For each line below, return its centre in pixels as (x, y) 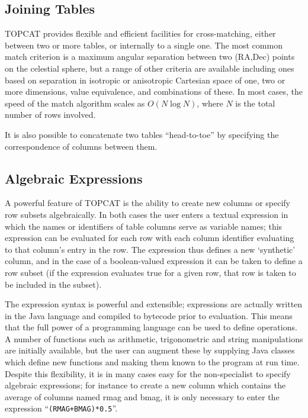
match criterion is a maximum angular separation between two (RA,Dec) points (150, 57)
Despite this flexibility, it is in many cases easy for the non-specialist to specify (148, 373)
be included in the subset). (53, 284)
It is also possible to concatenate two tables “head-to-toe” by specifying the (142, 134)
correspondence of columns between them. (81, 146)
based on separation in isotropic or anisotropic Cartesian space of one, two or (145, 80)
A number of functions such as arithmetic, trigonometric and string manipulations (154, 338)
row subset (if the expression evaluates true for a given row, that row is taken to (150, 272)
